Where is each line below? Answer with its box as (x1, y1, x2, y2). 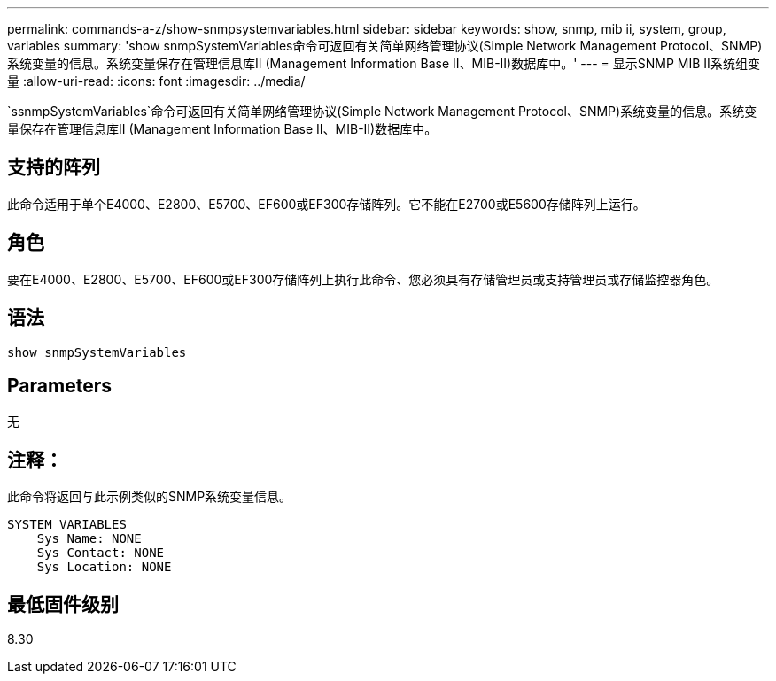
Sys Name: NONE (36, 531, 142, 546)
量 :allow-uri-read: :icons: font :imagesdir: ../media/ (7, 74, 306, 89)
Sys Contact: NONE (36, 546, 165, 561)
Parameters (7, 374, 112, 397)
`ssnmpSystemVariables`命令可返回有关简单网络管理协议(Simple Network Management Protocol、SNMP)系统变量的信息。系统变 (7, 104, 757, 119)
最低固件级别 (7, 592, 119, 615)
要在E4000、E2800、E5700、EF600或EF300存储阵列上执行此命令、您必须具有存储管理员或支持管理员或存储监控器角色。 (7, 271, 719, 287)
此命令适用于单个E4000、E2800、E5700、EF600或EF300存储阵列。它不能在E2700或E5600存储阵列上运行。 (7, 196, 646, 212)
